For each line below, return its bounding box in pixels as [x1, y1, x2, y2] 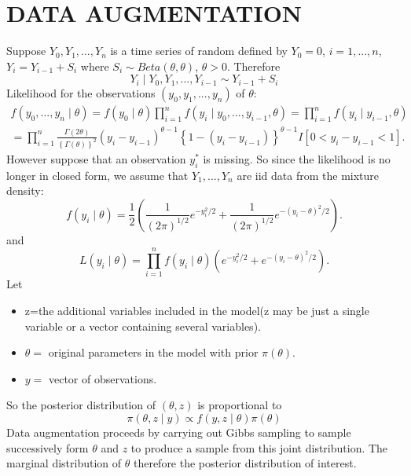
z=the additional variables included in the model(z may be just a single [24, 302, 369, 319]
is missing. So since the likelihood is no [203, 150, 391, 167]
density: [6, 182, 44, 199]
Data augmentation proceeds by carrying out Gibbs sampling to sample [6, 424, 351, 441]
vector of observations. [48, 370, 157, 386]
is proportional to [197, 397, 282, 413]
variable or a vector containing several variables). [24, 317, 261, 334]
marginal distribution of [6, 455, 122, 471]
